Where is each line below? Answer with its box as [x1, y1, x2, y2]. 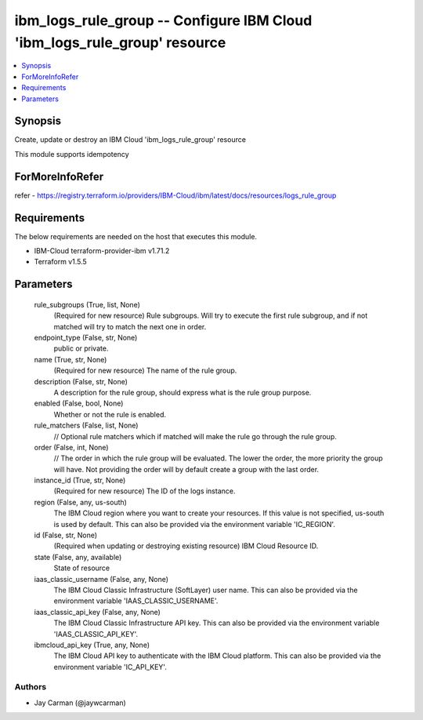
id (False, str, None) [34, 530, 98, 540]
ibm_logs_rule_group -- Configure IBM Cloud [14, 12, 313, 29]
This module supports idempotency [14, 149, 129, 158]
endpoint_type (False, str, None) [34, 333, 138, 342]
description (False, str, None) [34, 376, 128, 386]
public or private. [53, 344, 109, 353]
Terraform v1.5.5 [34, 257, 88, 267]
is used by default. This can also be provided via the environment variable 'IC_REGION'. [53, 519, 336, 529]
